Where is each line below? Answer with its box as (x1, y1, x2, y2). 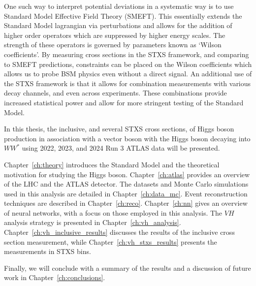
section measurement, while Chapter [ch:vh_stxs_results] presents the (4, 236, 217, 247)
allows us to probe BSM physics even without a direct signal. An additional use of (4, 68, 252, 79)
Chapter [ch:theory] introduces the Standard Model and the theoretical (4, 159, 220, 169)
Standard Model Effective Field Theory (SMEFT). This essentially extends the (4, 10, 242, 21)
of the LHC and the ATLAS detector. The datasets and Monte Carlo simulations (4, 179, 249, 189)
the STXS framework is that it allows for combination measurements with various (4, 78, 251, 88)
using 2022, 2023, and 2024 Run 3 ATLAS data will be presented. (22, 143, 220, 153)
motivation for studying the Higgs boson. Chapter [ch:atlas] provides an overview (4, 169, 250, 179)
